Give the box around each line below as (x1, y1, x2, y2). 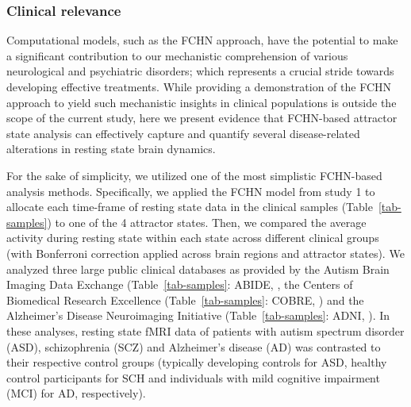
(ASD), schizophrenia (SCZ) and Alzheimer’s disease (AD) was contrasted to (6, 338, 381, 355)
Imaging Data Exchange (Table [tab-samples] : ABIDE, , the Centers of (6, 276, 353, 293)
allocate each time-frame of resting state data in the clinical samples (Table (6, 198, 373, 215)
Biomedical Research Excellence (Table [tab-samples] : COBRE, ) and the (6, 291, 364, 308)
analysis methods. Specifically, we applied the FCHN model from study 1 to (6, 182, 375, 199)
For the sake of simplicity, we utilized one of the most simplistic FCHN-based (6, 167, 382, 183)
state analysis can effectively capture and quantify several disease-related (6, 125, 360, 141)
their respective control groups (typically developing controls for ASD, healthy (6, 354, 387, 371)
